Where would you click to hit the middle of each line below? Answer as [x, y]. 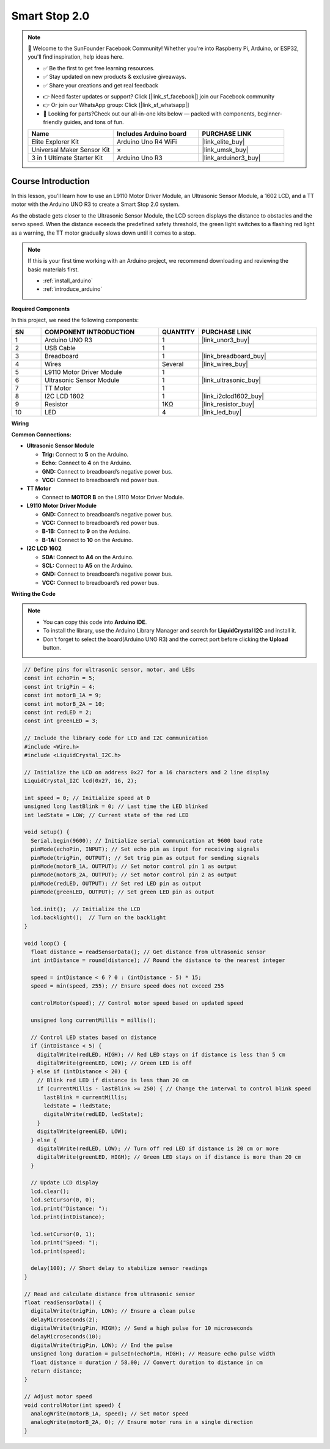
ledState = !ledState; [78, 1106]
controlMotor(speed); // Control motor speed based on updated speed [137, 1003]
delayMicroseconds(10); [66, 1337]
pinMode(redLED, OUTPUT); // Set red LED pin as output [116, 883]
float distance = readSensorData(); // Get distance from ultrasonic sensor [148, 952]
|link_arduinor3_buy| [231, 158]
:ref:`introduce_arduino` [73, 289]
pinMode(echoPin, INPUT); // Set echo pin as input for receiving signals [145, 849]
